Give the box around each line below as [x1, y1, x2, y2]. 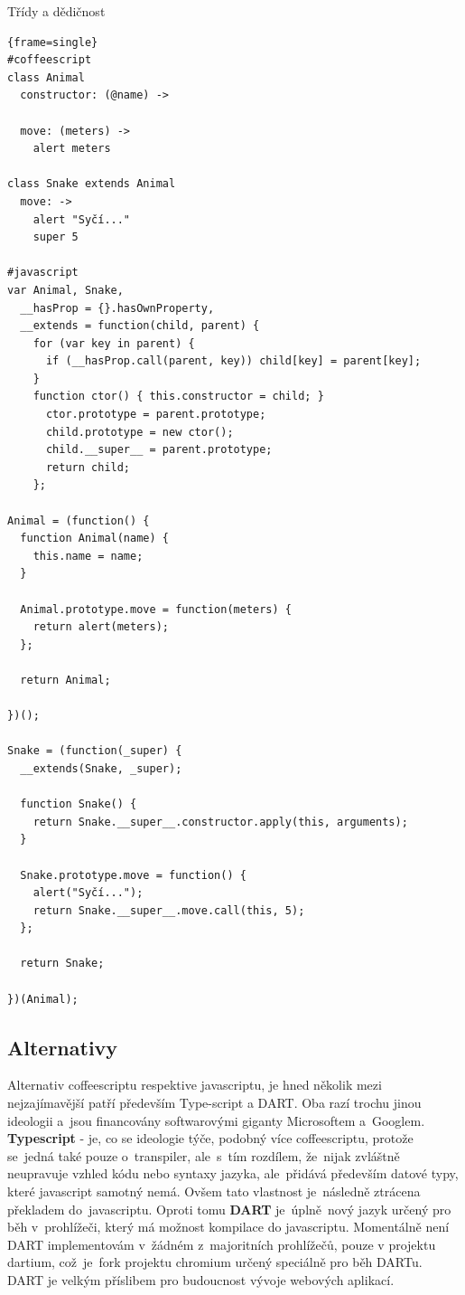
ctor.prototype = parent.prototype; [45, 408, 266, 421]
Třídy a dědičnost [7, 2, 106, 20]
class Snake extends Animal [7, 177, 176, 191]
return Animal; [20, 673, 111, 686]
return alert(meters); [33, 620, 169, 634]
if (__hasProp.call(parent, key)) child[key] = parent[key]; [45, 354, 422, 368]
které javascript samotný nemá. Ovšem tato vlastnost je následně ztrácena [7, 1182, 421, 1201]
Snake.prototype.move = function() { [20, 868, 246, 882]
